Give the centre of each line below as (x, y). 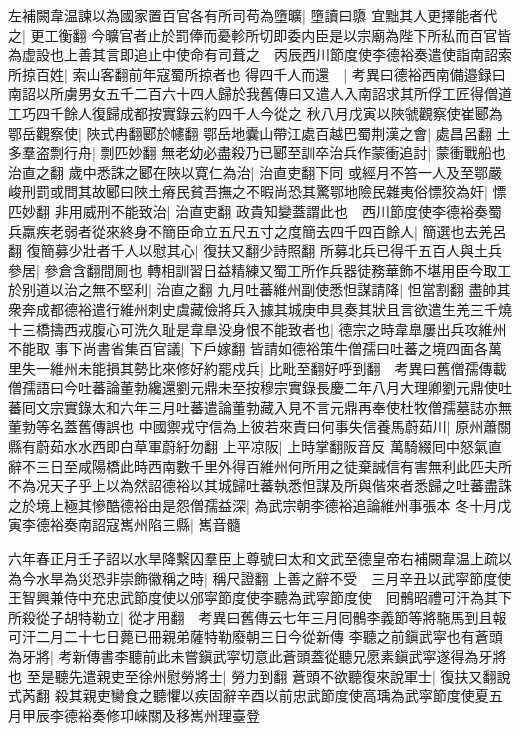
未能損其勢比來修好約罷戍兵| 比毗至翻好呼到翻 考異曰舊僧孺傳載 (292, 367)
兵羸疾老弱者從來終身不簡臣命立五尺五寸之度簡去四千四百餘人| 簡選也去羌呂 (257, 230)
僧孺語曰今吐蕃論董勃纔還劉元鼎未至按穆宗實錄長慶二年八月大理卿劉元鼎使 (253, 387)
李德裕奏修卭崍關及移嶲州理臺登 (154, 714)
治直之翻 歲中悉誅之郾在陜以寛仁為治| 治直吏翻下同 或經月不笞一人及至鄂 (248, 171)
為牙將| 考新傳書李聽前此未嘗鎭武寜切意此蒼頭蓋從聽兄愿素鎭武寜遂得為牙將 (257, 656)
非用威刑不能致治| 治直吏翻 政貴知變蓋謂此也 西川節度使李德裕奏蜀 (278, 210)
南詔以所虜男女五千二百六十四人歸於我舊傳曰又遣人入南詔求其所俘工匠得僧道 (260, 93)
